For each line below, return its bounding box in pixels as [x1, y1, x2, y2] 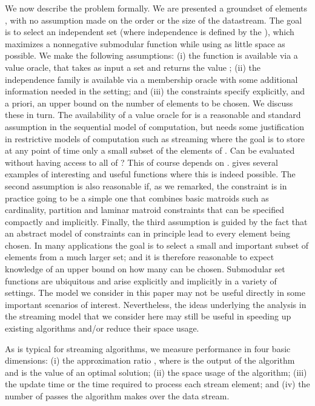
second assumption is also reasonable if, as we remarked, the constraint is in [5, 179, 287, 192]
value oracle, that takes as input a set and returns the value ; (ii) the [5, 61, 260, 73]
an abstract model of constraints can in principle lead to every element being [5, 227, 290, 240]
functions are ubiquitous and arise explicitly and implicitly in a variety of [5, 274, 277, 287]
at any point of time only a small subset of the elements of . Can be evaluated [5, 144, 295, 157]
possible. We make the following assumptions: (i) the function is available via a [5, 49, 298, 62]
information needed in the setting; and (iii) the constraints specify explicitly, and [5, 85, 305, 97]
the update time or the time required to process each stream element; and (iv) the [5, 378, 310, 390]
